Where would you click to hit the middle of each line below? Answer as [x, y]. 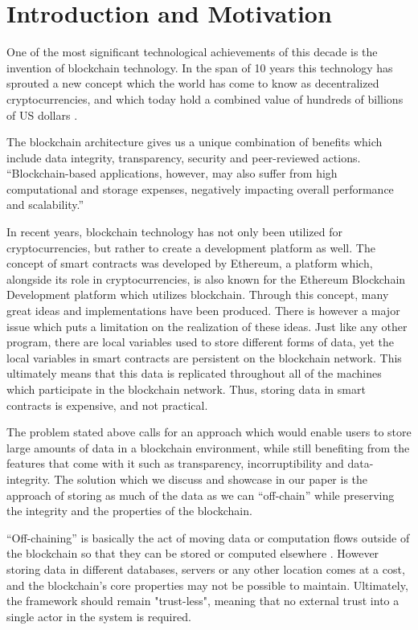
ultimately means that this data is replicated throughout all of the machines [194, 373]
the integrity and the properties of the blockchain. [129, 511]
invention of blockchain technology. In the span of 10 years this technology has [200, 67]
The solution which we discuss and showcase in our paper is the [211, 479]
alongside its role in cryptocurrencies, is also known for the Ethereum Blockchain [206, 278]
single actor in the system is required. [99, 616]
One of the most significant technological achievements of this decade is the [192, 52]
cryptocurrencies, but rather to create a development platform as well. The [191, 247]
